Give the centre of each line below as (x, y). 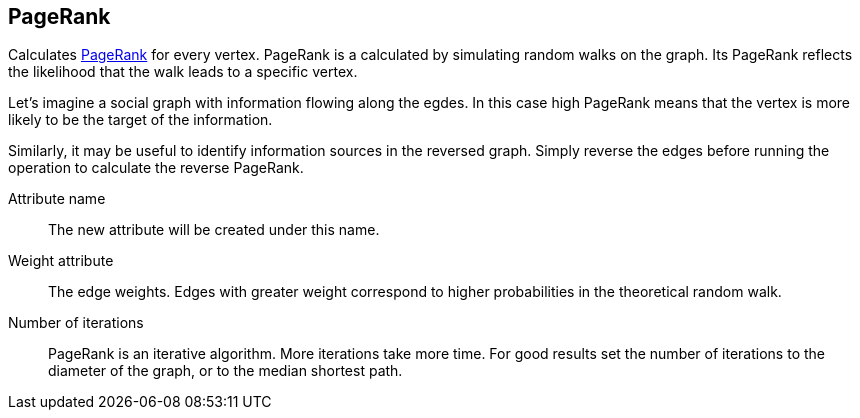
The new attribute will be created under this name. (214, 230)
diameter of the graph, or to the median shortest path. (225, 371)
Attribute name (57, 199)
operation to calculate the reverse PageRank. (156, 168)
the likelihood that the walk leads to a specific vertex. (183, 72)
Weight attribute (61, 261)
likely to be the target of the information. (140, 120)
